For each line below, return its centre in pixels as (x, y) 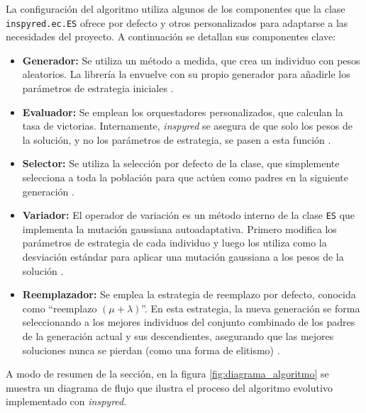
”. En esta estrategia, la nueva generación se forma (251, 308)
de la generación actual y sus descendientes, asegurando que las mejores (178, 336)
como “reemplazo (60, 308)
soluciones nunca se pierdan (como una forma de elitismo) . (151, 350)
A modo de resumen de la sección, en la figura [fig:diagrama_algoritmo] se (167, 374)
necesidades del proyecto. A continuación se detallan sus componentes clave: (171, 36)
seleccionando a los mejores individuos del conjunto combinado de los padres (189, 322)
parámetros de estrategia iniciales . (98, 88)
